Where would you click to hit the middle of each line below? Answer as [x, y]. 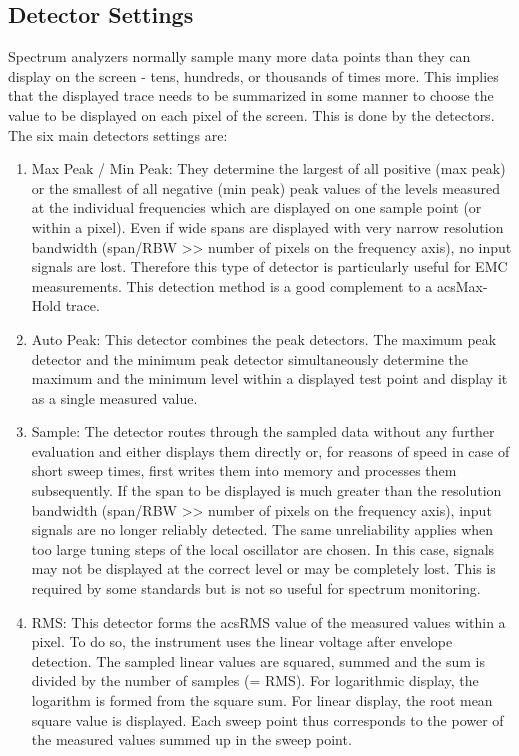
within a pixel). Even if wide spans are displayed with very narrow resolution [267, 226]
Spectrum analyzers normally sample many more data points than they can [239, 56]
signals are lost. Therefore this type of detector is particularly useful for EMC [269, 266]
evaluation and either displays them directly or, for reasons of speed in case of [270, 450]
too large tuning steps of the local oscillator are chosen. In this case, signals [263, 548]
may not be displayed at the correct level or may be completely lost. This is [263, 568]
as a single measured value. [114, 397]
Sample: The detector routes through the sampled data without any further [263, 431]
